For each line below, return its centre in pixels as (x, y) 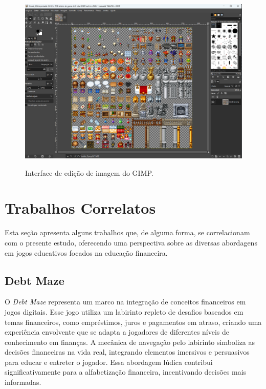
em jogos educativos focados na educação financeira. (86, 252)
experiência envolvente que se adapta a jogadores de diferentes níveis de (117, 332)
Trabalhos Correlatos (80, 208)
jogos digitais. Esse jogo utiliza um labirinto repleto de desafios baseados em (124, 311)
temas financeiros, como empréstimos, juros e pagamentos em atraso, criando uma (133, 322)
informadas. (23, 382)
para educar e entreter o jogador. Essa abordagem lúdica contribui (109, 362)
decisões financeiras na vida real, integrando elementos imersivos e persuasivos (127, 352)
